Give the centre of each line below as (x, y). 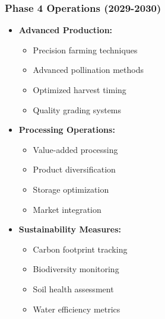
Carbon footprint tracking (80, 249)
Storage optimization (71, 189)
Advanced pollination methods (88, 70)
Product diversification (74, 169)
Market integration (67, 209)
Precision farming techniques (85, 50)
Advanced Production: (66, 30)
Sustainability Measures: (70, 229)
